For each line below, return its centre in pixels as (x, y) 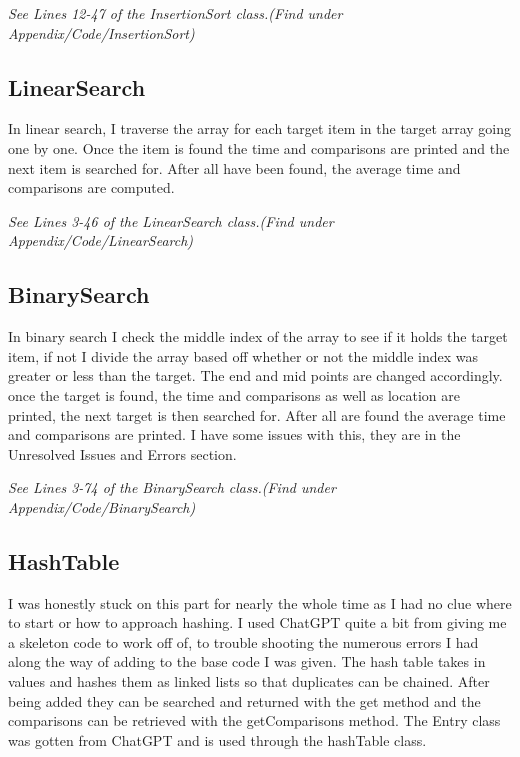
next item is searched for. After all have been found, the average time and (234, 167)
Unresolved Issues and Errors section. (122, 453)
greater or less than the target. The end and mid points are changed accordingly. (255, 375)
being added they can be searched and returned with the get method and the (244, 700)
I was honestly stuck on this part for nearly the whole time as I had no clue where (260, 602)
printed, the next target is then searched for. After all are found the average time (257, 414)
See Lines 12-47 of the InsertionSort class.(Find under (175, 13)
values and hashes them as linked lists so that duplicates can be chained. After (249, 681)
